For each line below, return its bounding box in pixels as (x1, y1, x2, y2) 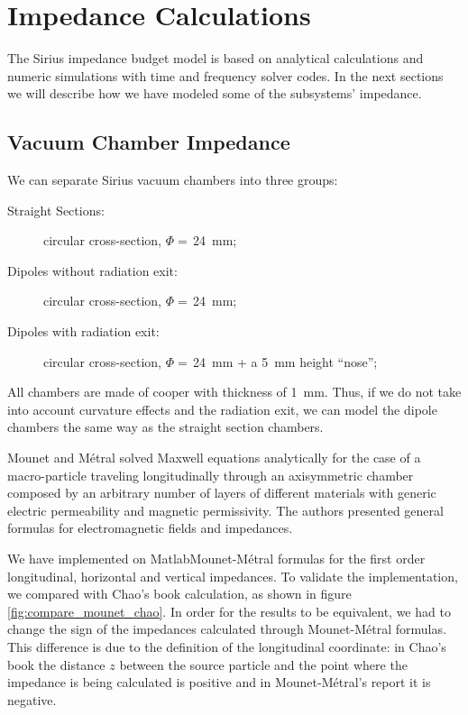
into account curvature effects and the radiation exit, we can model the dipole (7, 399, 437, 418)
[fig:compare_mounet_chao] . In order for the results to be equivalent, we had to (7, 601, 451, 620)
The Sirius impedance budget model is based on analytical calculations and (7, 49, 424, 68)
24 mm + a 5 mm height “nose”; (193, 352, 378, 371)
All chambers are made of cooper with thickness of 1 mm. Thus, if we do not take (7, 382, 462, 401)
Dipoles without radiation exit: (7, 261, 178, 280)
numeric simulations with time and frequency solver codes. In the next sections (7, 66, 444, 85)
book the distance (7, 655, 106, 674)
